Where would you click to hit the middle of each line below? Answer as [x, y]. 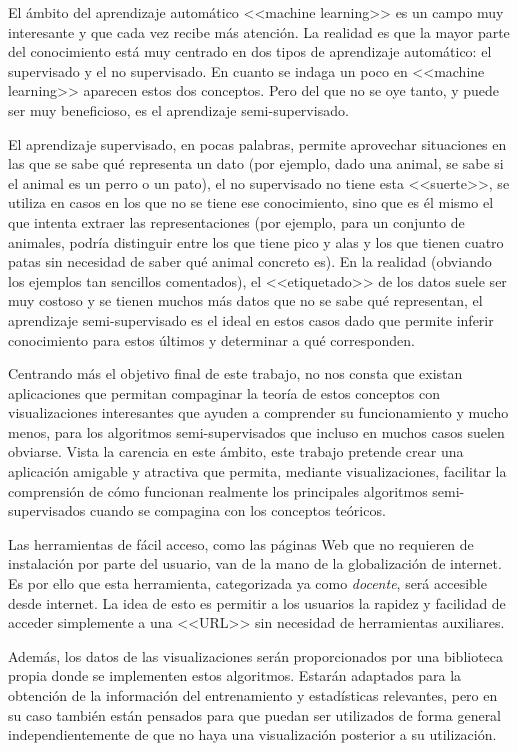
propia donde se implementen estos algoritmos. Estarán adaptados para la [235, 675]
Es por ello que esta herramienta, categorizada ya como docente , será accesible [247, 583]
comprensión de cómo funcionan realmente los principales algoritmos [218, 490]
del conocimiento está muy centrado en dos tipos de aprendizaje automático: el [250, 51]
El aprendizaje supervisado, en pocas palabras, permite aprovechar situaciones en [257, 143]
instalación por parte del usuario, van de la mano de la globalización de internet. [255, 563]
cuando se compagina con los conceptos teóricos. [237, 510]
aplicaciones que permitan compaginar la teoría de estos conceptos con [224, 392]
